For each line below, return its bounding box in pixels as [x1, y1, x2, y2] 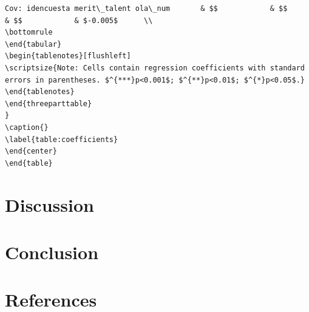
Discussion [5, 192, 94, 217]
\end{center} [5, 147, 57, 156]
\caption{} [5, 123, 49, 132]
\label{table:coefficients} [5, 135, 118, 144]
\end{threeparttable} [5, 99, 92, 108]
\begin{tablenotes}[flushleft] [5, 52, 131, 61]
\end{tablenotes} [5, 87, 75, 97]
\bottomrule [5, 28, 53, 37]
